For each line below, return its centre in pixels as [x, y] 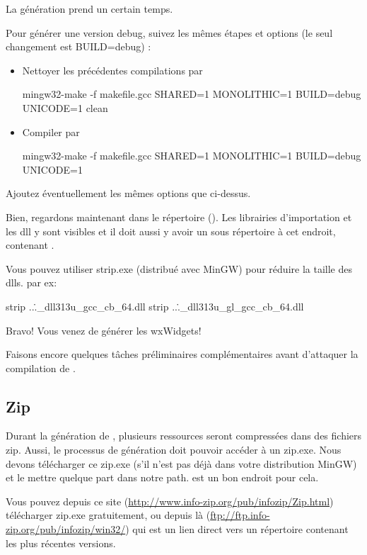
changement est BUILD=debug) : [78, 46]
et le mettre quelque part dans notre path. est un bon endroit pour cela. [162, 477]
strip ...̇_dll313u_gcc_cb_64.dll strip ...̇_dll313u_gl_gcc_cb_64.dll [155, 306]
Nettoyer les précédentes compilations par [112, 70]
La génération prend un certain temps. [89, 9]
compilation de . [41, 368]
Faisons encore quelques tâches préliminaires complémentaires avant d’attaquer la [182, 354]
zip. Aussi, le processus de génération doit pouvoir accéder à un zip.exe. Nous [174, 450]
